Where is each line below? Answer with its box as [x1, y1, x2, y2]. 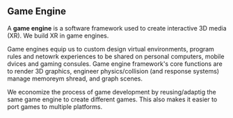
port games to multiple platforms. [7, 102, 103, 110]
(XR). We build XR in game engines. [7, 31, 109, 40]
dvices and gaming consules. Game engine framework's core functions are [7, 59, 223, 68]
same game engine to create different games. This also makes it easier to [7, 95, 218, 103]
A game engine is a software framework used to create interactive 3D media [7, 24, 227, 32]
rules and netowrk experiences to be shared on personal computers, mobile [7, 52, 225, 60]
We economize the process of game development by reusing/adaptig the [7, 87, 217, 96]
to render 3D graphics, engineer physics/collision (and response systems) [7, 67, 220, 75]
